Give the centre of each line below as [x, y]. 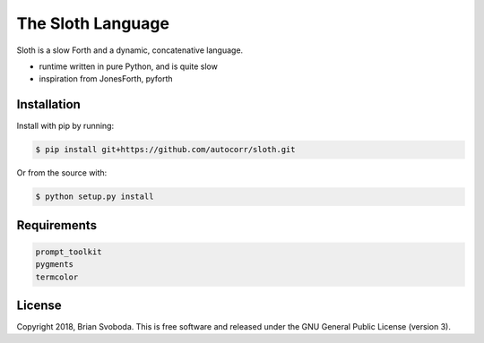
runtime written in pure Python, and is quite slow [129, 66]
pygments [55, 265]
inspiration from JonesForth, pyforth [106, 79]
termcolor [57, 277]
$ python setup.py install [95, 197]
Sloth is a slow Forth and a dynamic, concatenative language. [130, 50]
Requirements [57, 225]
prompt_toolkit [69, 252]
